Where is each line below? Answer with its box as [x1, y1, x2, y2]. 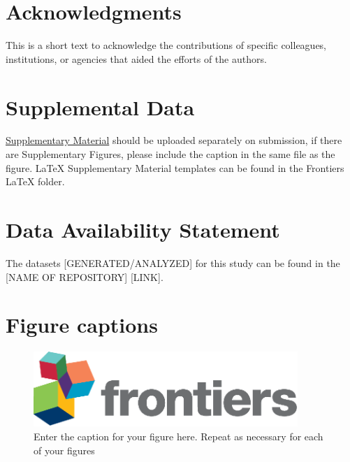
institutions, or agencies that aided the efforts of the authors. [6, 51, 267, 66]
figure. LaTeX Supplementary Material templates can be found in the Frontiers [6, 160, 344, 175]
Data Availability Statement [6, 215, 280, 243]
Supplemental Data [6, 92, 195, 121]
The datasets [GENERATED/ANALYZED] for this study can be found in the [6, 255, 340, 270]
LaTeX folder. [6, 174, 65, 189]
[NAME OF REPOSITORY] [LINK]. [6, 269, 163, 284]
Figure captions [6, 310, 158, 339]
